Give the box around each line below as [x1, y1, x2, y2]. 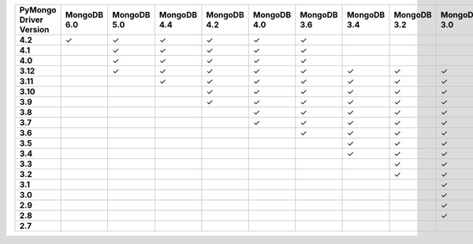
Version [19, 24, 50, 35]
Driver [19, 14, 43, 25]
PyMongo [19, 5, 57, 15]
